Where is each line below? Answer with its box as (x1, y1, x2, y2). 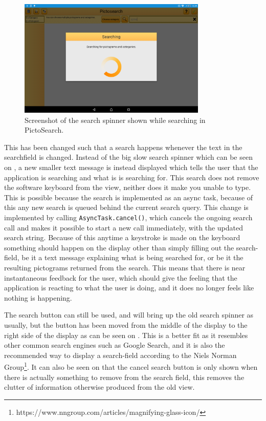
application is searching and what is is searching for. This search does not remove (4, 172, 259, 182)
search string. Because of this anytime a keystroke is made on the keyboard (4, 232, 240, 243)
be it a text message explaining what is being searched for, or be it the (21, 252, 243, 263)
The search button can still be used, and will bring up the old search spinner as (4, 309, 254, 320)
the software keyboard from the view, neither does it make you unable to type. (4, 182, 251, 193)
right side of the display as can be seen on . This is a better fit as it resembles (4, 329, 248, 340)
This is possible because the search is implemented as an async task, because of (4, 192, 253, 202)
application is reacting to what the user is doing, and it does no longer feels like (4, 282, 254, 293)
